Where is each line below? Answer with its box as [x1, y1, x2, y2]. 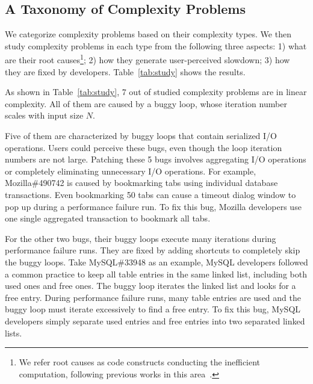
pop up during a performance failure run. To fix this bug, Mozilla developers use [5, 200, 302, 212]
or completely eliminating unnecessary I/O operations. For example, [5, 164, 256, 177]
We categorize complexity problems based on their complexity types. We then [5, 28, 291, 40]
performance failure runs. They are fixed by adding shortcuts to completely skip [5, 244, 300, 256]
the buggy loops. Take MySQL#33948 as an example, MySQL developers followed [5, 255, 308, 268]
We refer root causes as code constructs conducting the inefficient [19, 356, 261, 368]
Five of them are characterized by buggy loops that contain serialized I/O [5, 129, 277, 142]
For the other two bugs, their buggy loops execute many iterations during [5, 232, 276, 244]
